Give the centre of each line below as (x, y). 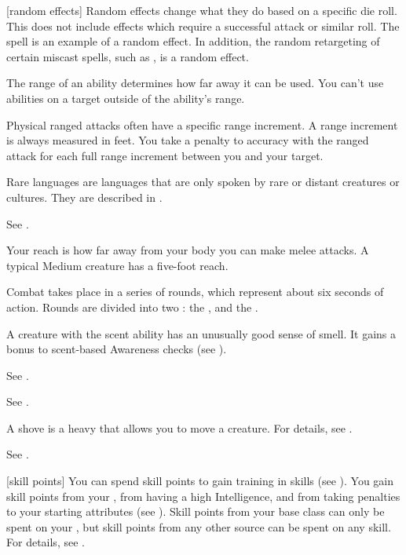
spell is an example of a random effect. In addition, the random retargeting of (193, 41)
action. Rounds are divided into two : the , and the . (132, 307)
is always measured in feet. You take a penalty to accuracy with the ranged (188, 140)
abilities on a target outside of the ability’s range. (126, 98)
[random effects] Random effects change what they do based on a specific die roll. (202, 10)
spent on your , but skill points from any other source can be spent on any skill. (199, 526)
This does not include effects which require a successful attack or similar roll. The (203, 26)
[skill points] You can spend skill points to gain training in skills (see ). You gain (200, 481)
